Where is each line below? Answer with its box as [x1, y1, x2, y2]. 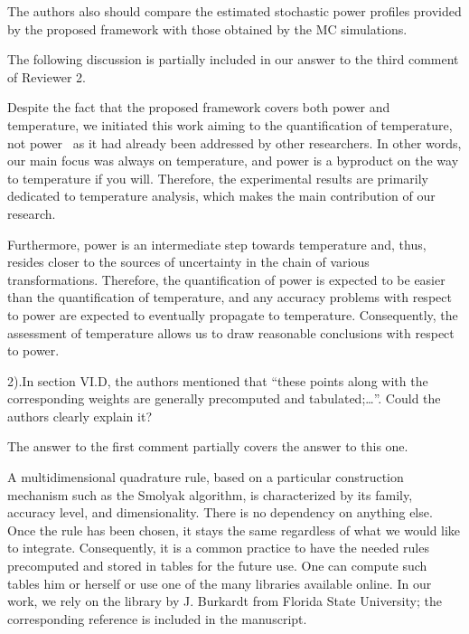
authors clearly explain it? [7, 406, 153, 425]
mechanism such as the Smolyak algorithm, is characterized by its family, [7, 485, 413, 504]
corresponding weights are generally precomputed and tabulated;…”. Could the [7, 389, 441, 408]
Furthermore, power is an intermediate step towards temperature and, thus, [7, 234, 427, 253]
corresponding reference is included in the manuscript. [7, 609, 307, 628]
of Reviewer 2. [7, 67, 86, 86]
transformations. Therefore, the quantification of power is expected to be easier [7, 270, 446, 289]
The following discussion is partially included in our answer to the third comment [7, 50, 459, 69]
